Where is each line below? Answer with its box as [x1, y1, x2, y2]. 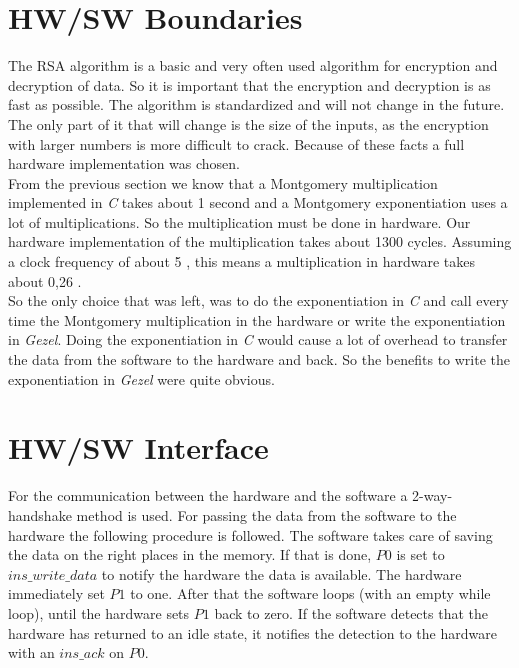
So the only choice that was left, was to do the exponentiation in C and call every [8, 290, 509, 311]
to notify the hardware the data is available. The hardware [101, 563, 462, 584]
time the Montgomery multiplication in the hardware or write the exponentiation [8, 309, 506, 330]
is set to [396, 544, 445, 565]
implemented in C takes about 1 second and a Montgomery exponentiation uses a [8, 192, 508, 213]
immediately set [8, 583, 105, 604]
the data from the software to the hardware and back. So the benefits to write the [8, 349, 510, 370]
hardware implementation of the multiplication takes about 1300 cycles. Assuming [8, 231, 512, 252]
